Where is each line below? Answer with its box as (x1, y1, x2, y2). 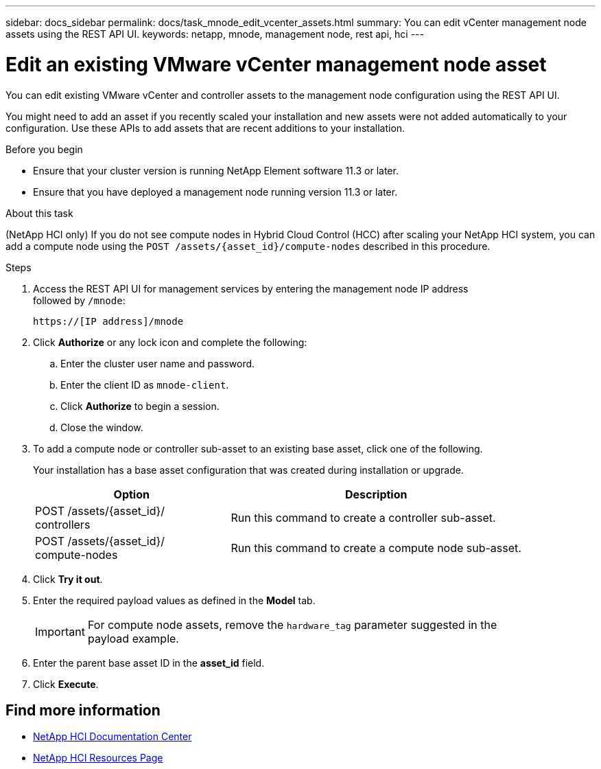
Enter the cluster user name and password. (60, 357, 255, 369)
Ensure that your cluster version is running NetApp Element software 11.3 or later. (33, 164, 399, 176)
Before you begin (5, 143, 83, 155)
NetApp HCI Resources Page (33, 752, 163, 764)
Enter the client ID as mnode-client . (60, 378, 229, 391)
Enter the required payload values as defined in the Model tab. (33, 594, 316, 606)
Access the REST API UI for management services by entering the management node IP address (33, 282, 469, 295)
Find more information (5, 701, 161, 719)
